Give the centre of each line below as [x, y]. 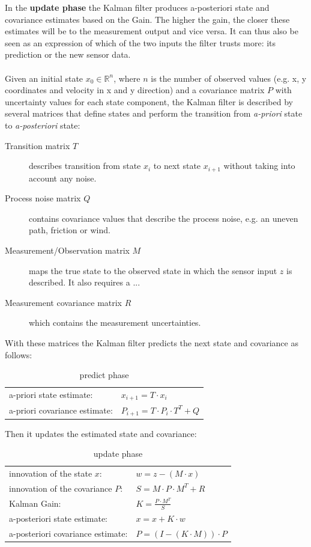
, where [127, 78]
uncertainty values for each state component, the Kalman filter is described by [149, 101]
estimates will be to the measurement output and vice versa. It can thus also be [152, 31]
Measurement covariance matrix [64, 302]
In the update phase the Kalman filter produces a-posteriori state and [137, 7]
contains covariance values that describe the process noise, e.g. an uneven [164, 218]
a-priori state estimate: [51, 395]
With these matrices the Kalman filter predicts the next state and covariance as [152, 342]
